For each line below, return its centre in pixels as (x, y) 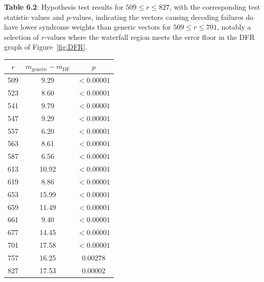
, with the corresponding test (215, 7)
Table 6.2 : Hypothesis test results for (64, 7)
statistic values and (34, 17)
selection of (22, 37)
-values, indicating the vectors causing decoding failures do (162, 17)
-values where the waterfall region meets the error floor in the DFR (150, 37)
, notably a (234, 27)
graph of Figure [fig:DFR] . (46, 47)
